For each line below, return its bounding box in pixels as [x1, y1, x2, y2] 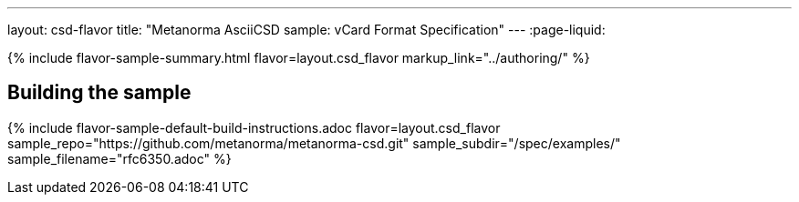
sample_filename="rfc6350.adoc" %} [7, 150, 232, 167]
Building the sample [7, 81, 192, 105]
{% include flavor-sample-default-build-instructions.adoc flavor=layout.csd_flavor [7, 119, 501, 136]
